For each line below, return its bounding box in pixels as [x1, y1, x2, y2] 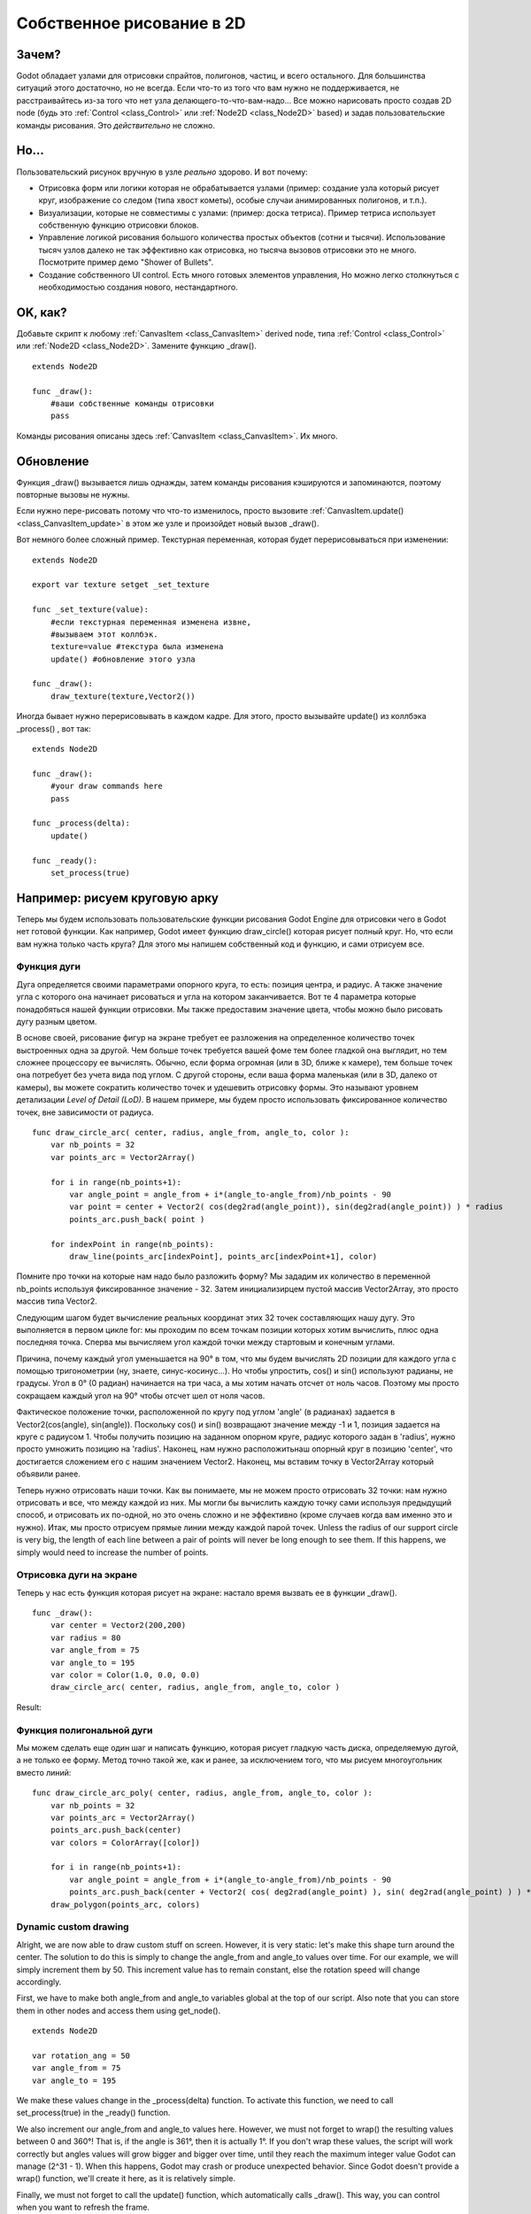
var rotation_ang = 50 [32, 2050, 131, 2061]
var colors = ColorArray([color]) [50, 1838, 201, 1847]
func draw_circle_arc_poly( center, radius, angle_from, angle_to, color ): [32, 1788, 373, 1798]
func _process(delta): [32, 818, 131, 828]
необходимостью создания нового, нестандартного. [38, 282, 239, 292]
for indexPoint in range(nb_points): [50, 1239, 214, 1249]
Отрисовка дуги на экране [16, 1568, 137, 1581]
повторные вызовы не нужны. [16, 489, 130, 499]
